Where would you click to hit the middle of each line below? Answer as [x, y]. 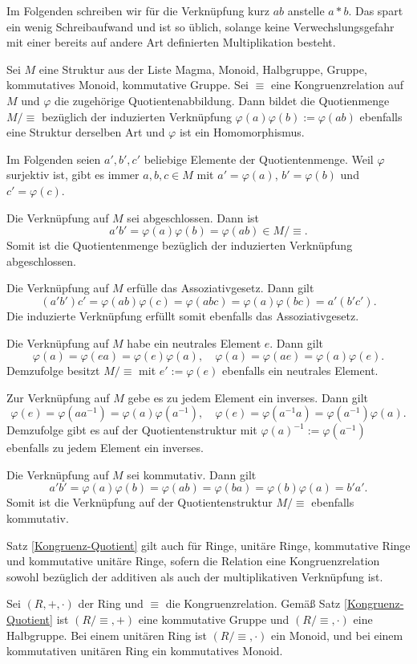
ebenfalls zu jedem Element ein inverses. [105, 448]
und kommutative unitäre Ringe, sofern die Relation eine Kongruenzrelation [193, 561]
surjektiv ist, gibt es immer [73, 175]
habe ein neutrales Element [194, 342]
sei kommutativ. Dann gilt [192, 474]
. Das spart [376, 10]
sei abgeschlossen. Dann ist [193, 217]
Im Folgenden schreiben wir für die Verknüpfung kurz [138, 10]
